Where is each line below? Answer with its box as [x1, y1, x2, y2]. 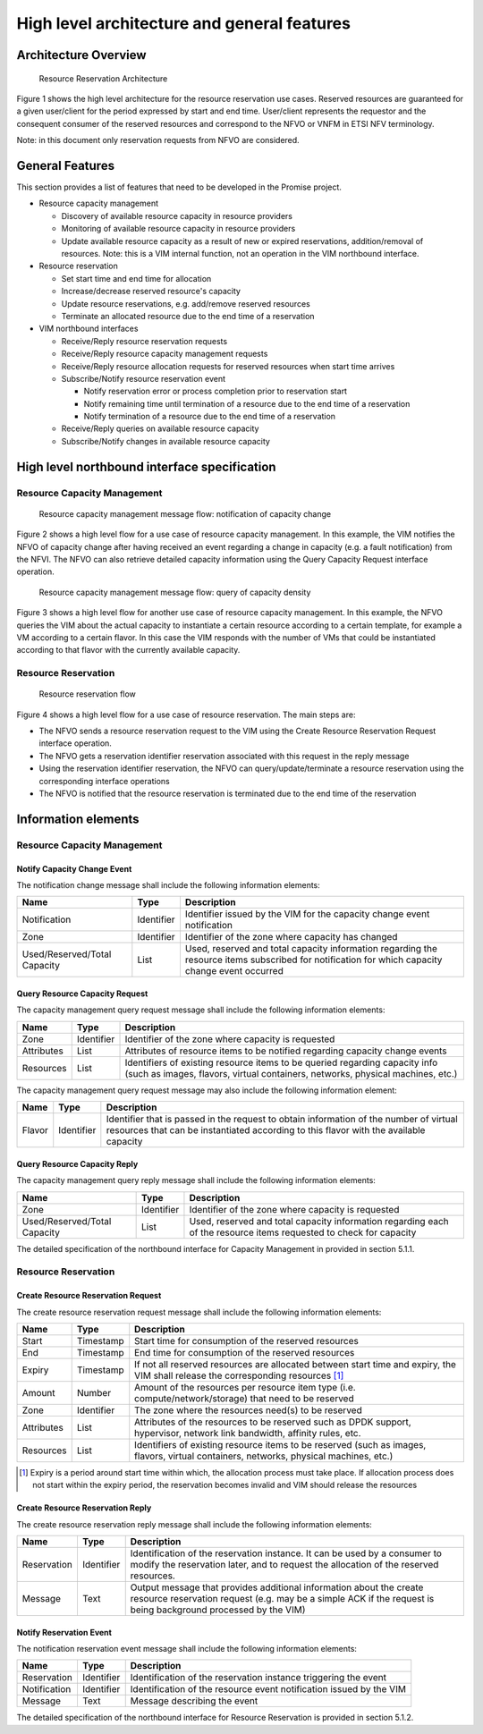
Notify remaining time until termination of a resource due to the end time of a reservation [83, 398, 411, 409]
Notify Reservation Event [16, 1627, 112, 1637]
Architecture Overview [16, 47, 147, 63]
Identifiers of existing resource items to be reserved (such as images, [134, 1438, 427, 1451]
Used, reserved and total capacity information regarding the [184, 943, 438, 955]
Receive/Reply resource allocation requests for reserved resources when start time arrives [61, 360, 395, 371]
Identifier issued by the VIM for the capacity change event [184, 908, 430, 920]
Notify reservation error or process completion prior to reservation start [83, 385, 348, 397]
